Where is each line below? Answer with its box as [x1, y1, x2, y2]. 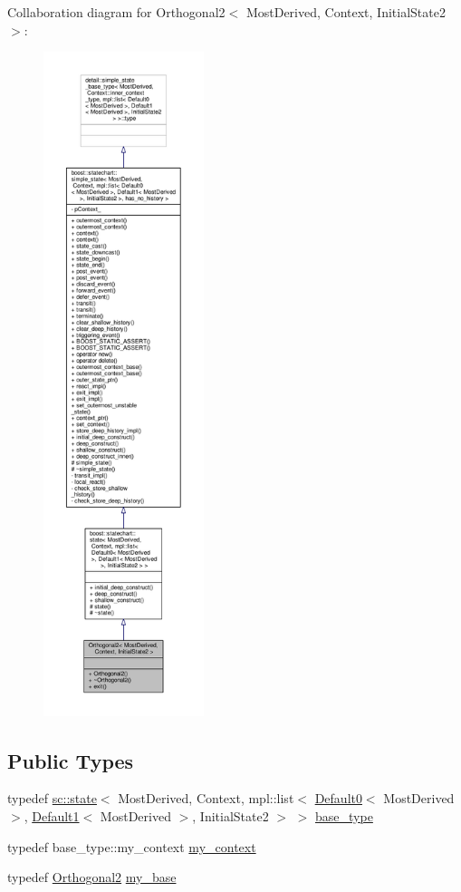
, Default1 [24, 806, 80, 825]
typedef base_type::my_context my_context [7, 837, 256, 856]
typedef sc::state [7, 789, 97, 808]
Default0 [314, 789, 362, 808]
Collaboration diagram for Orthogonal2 [7, 3, 226, 21]
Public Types [7, 746, 134, 774]
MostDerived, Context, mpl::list [118, 789, 294, 808]
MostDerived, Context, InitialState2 [245, 3, 446, 21]
